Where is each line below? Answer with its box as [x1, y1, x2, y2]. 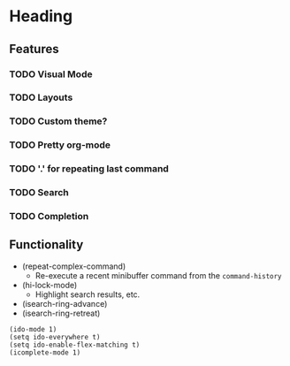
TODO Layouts [9, 91, 73, 103]
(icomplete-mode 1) [9, 347, 81, 357]
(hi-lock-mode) [21, 279, 78, 290]
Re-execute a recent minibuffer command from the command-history [34, 270, 282, 280]
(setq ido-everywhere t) [9, 332, 101, 341]
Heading [9, 6, 73, 27]
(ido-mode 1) [9, 324, 57, 333]
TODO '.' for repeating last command [9, 163, 170, 175]
